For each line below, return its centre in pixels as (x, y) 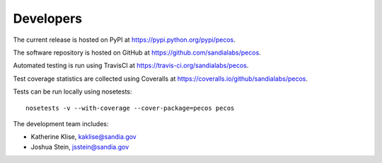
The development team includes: (61, 123)
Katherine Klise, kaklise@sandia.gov (84, 137)
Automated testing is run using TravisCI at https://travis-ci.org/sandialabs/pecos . (131, 66)
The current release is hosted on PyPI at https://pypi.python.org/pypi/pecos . (125, 40)
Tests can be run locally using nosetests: (73, 91)
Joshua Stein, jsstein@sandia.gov (80, 147)
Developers (48, 18)
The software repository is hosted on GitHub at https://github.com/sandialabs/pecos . (137, 52)
